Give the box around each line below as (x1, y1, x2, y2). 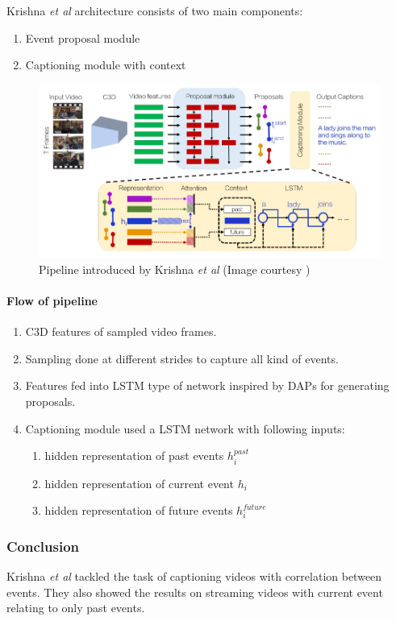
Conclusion (6, 536, 79, 556)
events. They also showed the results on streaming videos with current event (6, 583, 383, 600)
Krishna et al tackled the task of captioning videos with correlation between (6, 567, 382, 584)
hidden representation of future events (44, 502, 233, 519)
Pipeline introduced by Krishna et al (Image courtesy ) (39, 260, 311, 277)
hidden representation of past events (44, 447, 224, 464)
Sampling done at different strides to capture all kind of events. (25, 350, 339, 366)
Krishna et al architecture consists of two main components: (6, 2, 303, 19)
